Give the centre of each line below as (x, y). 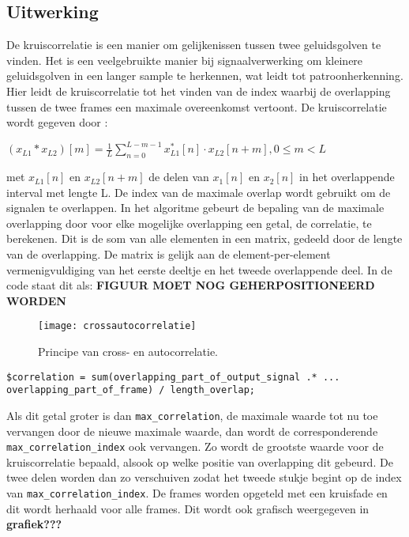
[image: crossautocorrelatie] (117, 326)
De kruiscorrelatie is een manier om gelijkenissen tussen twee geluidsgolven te (194, 45)
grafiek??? (34, 524)
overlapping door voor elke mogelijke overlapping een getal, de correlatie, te (189, 223)
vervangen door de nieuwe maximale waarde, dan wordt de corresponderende (192, 431)
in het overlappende (347, 177)
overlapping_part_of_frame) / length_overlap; (131, 390)
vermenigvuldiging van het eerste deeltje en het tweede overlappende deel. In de (199, 269)
